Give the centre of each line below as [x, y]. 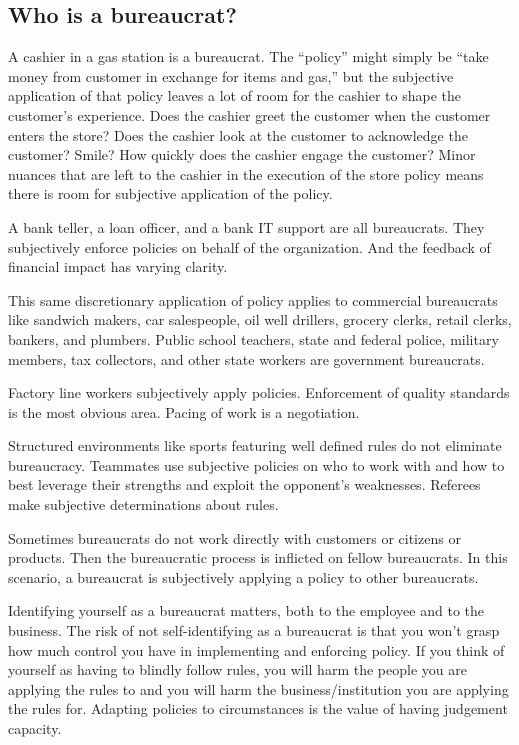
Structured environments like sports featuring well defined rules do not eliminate [255, 445]
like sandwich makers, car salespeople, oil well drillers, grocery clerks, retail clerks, [260, 319]
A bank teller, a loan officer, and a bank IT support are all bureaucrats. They [246, 226]
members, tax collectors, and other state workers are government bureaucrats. [246, 358]
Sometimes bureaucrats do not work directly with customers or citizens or [234, 537]
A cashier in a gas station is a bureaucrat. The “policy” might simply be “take [248, 56]
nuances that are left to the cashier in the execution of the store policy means [246, 173]
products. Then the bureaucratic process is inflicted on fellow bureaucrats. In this [258, 557]
